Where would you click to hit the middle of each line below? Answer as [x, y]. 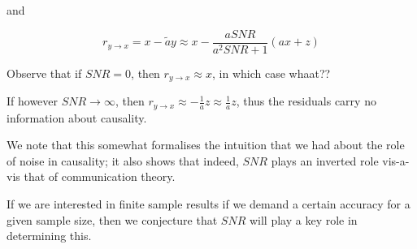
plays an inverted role [325, 160]
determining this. [49, 236]
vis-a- [396, 160]
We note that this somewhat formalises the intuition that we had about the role [206, 145]
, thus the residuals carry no [306, 101]
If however [33, 101]
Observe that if [44, 73]
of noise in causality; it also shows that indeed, [123, 160]
